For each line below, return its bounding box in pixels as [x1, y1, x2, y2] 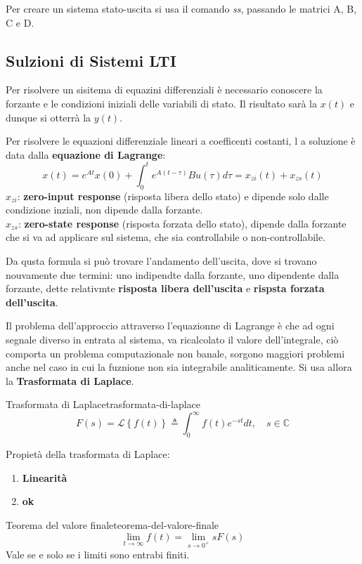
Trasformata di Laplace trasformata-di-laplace [6, 397, 201, 412]
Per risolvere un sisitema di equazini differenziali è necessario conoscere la [6, 82, 323, 97]
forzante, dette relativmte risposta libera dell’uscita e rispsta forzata [6, 281, 325, 296]
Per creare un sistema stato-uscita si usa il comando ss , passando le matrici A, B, [6, 1, 357, 15]
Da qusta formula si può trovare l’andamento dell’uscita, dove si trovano [6, 254, 317, 268]
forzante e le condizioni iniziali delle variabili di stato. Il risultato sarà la [6, 96, 317, 110]
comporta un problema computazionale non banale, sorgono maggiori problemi [6, 346, 345, 360]
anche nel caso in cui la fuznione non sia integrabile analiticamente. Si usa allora [6, 360, 352, 374]
